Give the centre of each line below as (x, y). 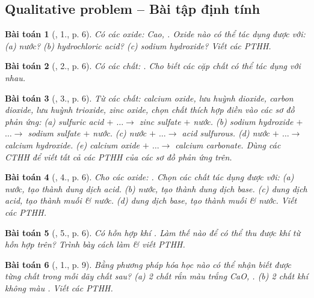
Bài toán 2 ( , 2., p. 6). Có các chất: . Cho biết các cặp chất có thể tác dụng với (153, 66)
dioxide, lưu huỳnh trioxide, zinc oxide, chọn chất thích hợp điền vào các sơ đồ (150, 110)
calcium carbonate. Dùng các (228, 144)
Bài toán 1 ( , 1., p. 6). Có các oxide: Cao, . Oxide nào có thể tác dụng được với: (155, 34)
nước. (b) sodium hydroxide (243, 121)
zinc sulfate (160, 121)
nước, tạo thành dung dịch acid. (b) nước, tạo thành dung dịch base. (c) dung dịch (156, 188)
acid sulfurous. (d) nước (226, 133)
